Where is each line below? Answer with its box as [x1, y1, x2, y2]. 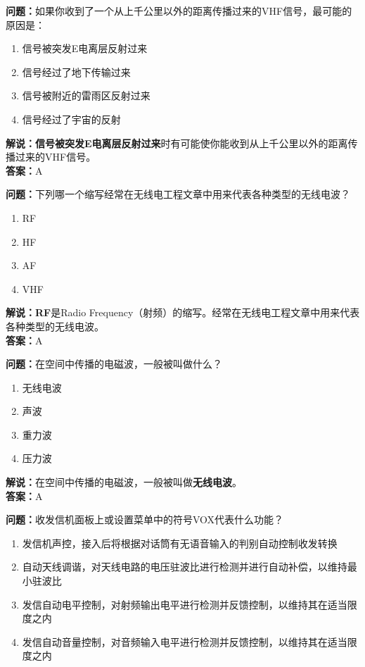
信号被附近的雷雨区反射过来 [22, 88, 151, 103]
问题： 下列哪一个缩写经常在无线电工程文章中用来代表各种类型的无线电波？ [6, 187, 350, 201]
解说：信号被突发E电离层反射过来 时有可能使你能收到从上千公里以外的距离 [6, 135, 348, 150]
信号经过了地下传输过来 [22, 64, 131, 79]
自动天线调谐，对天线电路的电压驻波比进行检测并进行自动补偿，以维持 [22, 559, 347, 574]
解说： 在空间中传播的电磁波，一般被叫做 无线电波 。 [6, 475, 242, 490]
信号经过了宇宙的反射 [22, 111, 121, 126]
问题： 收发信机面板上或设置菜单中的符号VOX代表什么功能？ [6, 512, 284, 527]
